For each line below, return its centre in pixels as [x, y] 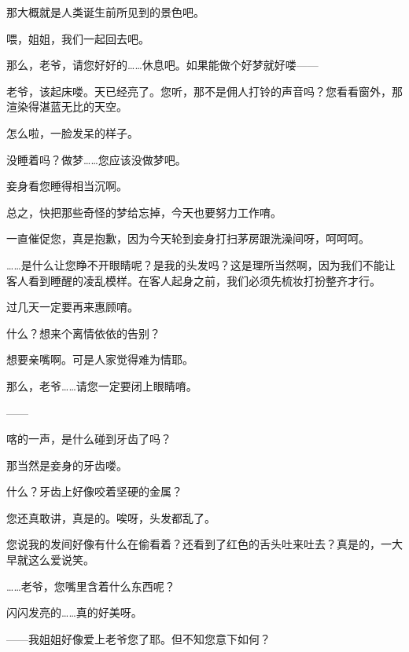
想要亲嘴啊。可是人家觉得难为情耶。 [100, 359]
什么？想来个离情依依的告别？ [83, 333]
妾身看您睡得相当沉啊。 [67, 186]
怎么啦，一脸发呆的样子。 [72, 132]
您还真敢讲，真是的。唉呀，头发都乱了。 [111, 517]
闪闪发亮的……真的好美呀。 [74, 612]
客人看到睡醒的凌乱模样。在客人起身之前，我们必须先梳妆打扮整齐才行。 [193, 280]
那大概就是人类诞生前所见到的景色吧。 [105, 12]
